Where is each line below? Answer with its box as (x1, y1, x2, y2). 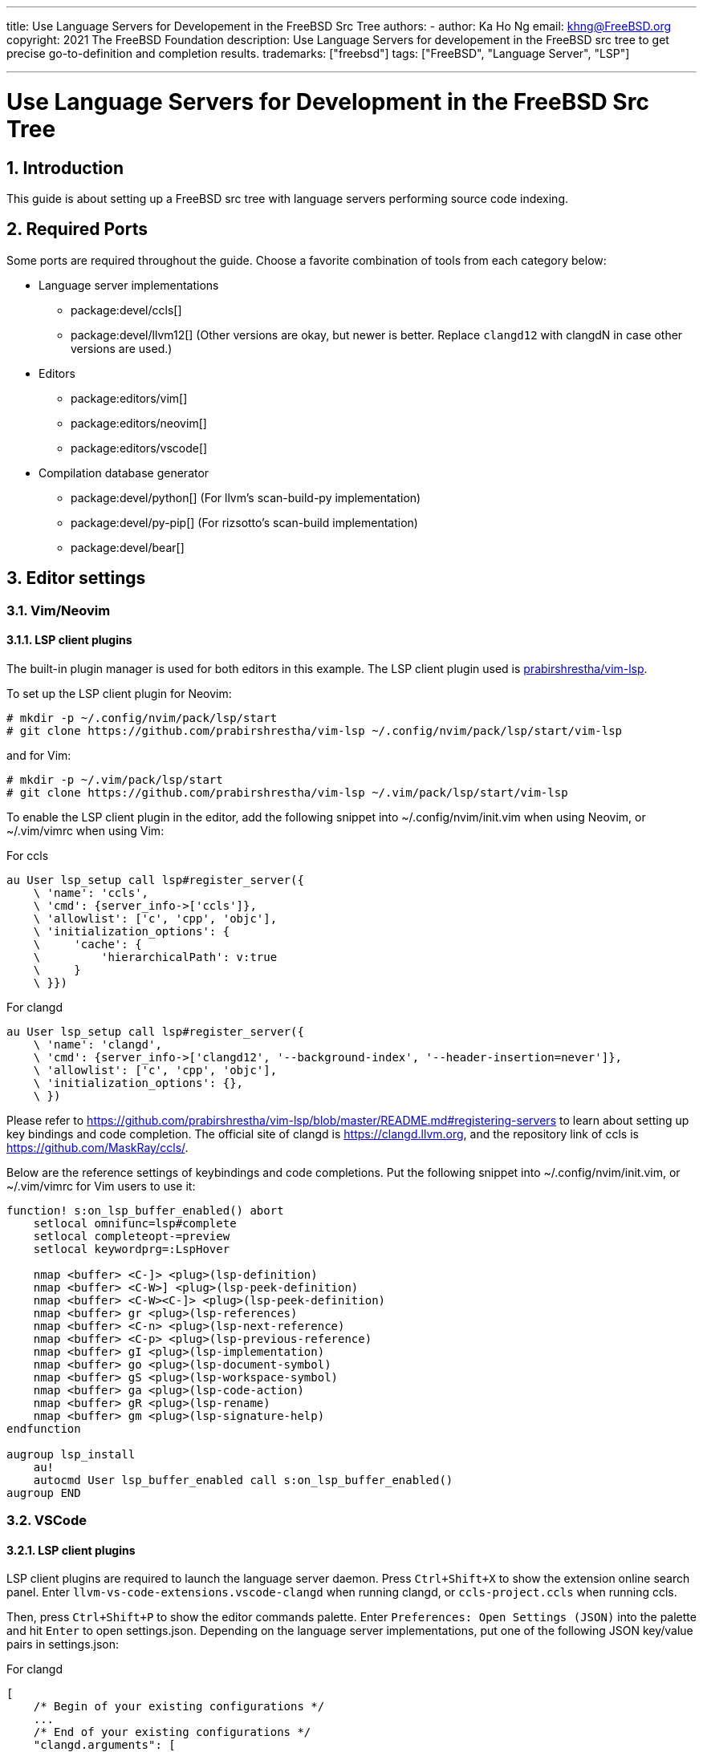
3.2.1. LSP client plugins (6, 1543, 136, 1557)
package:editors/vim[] (71, 391, 188, 405)
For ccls (6, 848, 49, 862)
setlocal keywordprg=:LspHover (33, 1242, 230, 1255)
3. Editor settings (6, 568, 146, 589)
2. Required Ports (6, 219, 148, 240)
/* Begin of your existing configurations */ (33, 1700, 325, 1713)
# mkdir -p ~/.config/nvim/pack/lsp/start (6, 711, 278, 724)
